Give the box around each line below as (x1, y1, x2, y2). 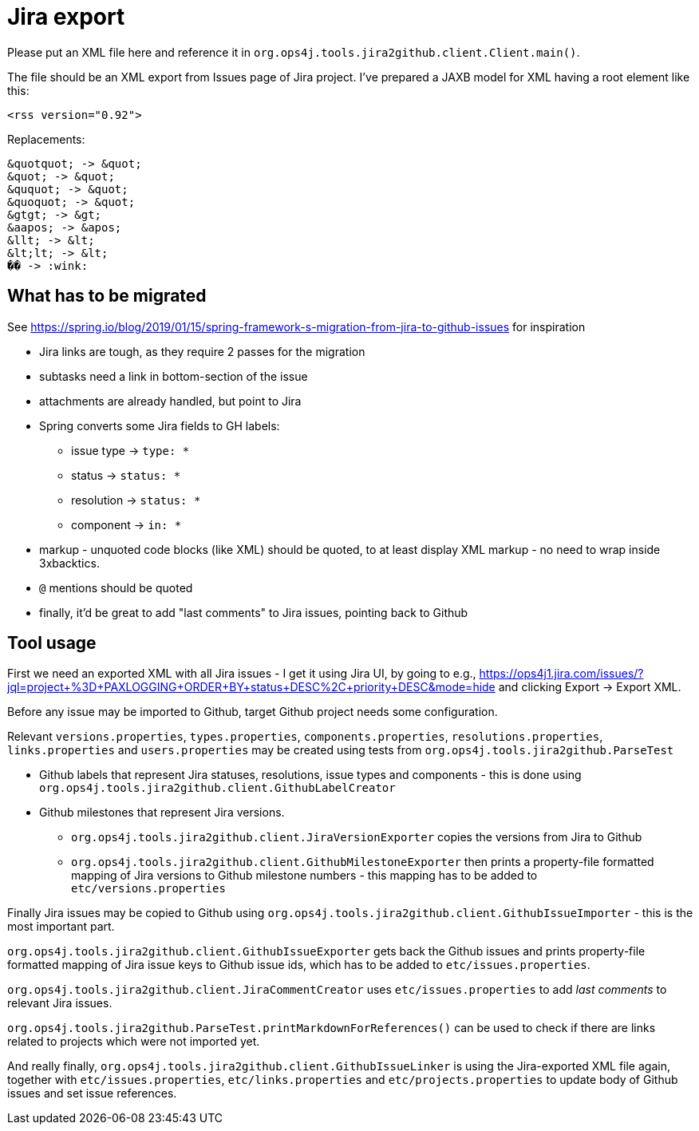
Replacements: (7, 132, 85, 146)
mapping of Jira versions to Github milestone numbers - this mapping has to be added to (71, 868, 538, 883)
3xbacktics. (39, 556, 100, 570)
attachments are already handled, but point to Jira (39, 393, 302, 408)
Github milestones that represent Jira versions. (39, 805, 285, 820)
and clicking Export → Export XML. (498, 680, 681, 694)
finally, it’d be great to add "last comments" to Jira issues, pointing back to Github (39, 605, 468, 619)
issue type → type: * (71, 443, 190, 457)
